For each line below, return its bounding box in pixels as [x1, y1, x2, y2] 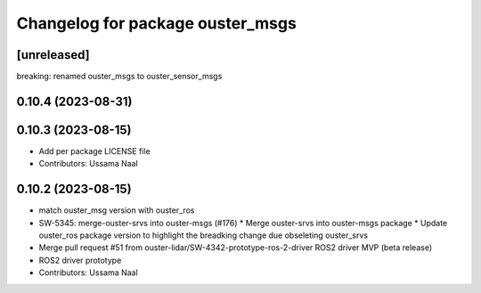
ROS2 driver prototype [38, 255, 122, 265]
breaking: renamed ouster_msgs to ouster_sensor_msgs [16, 71, 223, 82]
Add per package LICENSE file [38, 145, 151, 156]
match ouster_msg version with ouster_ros [38, 205, 195, 216]
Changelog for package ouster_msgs [16, 13, 298, 33]
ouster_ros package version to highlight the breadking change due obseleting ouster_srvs [38, 230, 369, 240]
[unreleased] [16, 47, 91, 62]
